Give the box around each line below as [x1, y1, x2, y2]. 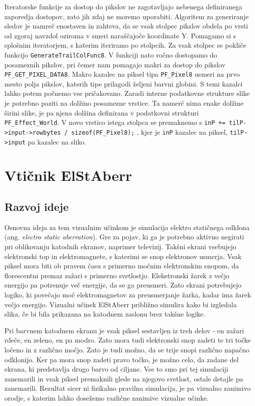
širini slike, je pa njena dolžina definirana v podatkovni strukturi [4, 107, 199, 117]
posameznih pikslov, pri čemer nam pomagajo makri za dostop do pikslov [4, 59, 226, 69]
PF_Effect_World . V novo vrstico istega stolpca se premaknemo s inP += [4, 117, 226, 127]
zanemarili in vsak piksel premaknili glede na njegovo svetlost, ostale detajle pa [4, 373, 243, 383]
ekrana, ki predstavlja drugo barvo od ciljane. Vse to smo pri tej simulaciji [4, 364, 228, 374]
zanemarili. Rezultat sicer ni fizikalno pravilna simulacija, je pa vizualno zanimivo [4, 383, 251, 393]
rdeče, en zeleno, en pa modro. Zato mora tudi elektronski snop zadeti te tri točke [4, 335, 251, 345]
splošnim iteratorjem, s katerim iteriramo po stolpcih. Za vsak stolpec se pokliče [4, 40, 246, 50]
